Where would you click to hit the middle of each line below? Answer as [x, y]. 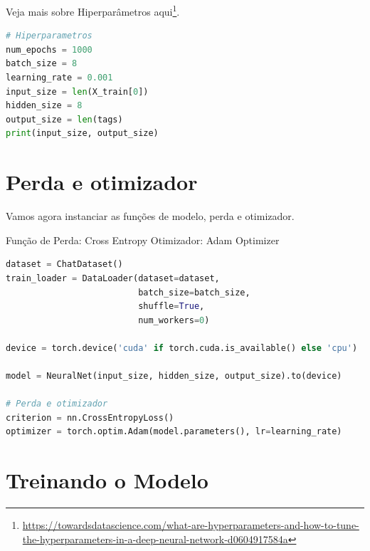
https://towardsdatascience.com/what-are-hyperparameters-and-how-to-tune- [191, 525]
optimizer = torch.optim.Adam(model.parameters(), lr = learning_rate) [174, 432]
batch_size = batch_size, [194, 292]
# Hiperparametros [49, 36]
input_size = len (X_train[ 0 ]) [77, 91]
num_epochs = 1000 [49, 49]
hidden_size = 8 [44, 106]
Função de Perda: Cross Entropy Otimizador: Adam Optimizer [143, 240]
